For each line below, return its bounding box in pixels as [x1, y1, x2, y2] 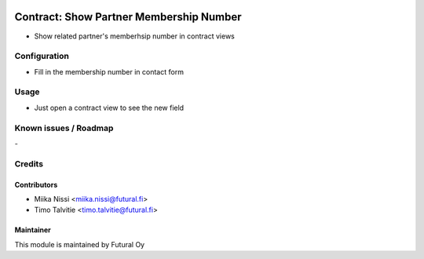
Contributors [14, 180, 58, 189]
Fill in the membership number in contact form [34, 67, 185, 76]
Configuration [14, 51, 70, 62]
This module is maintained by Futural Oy [14, 239, 145, 249]
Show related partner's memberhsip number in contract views [34, 31, 235, 41]
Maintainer [14, 225, 51, 235]
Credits [14, 158, 43, 169]
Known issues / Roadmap [14, 122, 114, 133]
